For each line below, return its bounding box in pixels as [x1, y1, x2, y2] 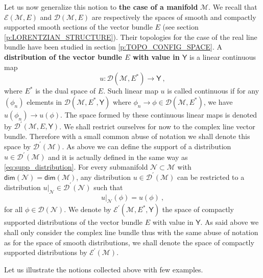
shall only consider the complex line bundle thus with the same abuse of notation [4, 227, 258, 237]
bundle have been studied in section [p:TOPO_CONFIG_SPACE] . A [4, 41, 222, 52]
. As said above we [200, 217, 259, 227]
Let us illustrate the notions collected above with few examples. [4, 264, 203, 274]
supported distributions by [4, 247, 87, 258]
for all [4, 204, 23, 215]
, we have [203, 96, 233, 107]
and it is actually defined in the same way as [48, 151, 188, 162]
